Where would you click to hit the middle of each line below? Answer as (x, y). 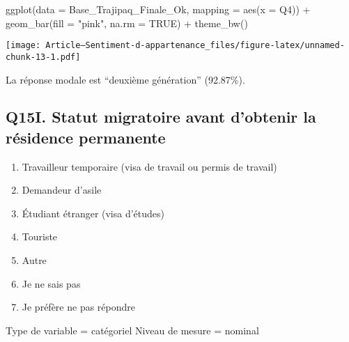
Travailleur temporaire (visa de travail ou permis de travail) (149, 166)
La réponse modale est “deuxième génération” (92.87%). (125, 79)
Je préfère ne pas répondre (79, 307)
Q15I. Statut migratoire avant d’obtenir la (161, 117)
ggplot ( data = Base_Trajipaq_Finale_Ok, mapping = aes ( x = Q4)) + (158, 9)
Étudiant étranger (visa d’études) (93, 213)
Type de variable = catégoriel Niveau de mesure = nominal (132, 330)
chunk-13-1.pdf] (43, 57)
